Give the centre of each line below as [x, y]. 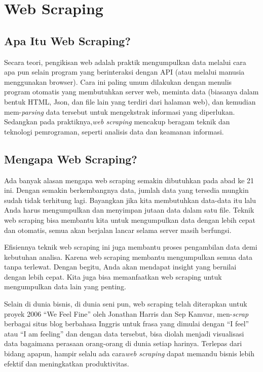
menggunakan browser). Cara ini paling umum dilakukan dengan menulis [118, 81]
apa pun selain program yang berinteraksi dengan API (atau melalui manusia [124, 72]
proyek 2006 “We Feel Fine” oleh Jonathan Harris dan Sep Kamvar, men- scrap [126, 313]
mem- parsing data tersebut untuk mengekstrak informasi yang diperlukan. [120, 111]
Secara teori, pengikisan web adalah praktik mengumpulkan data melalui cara [125, 62]
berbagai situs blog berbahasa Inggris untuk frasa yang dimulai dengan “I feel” [127, 324]
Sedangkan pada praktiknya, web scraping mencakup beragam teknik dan [117, 122]
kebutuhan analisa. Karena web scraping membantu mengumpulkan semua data [128, 257]
